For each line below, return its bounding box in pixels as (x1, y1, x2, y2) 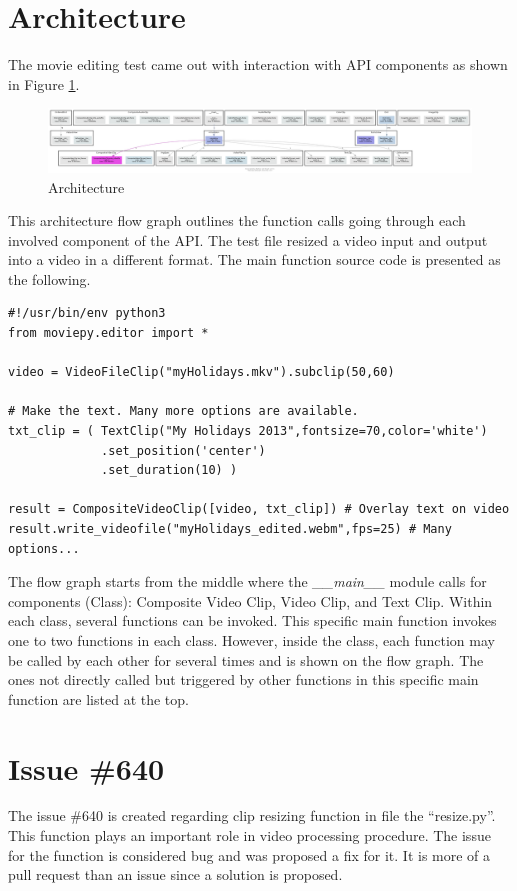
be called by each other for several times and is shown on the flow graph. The (8, 649, 484, 670)
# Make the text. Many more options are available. (8, 404, 359, 419)
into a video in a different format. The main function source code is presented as (8, 249, 501, 270)
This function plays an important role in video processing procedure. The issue (8, 825, 491, 846)
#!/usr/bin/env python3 (8, 306, 166, 321)
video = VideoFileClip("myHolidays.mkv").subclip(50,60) (8, 365, 395, 380)
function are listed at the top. (8, 688, 189, 709)
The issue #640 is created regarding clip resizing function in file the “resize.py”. (8, 805, 496, 826)
